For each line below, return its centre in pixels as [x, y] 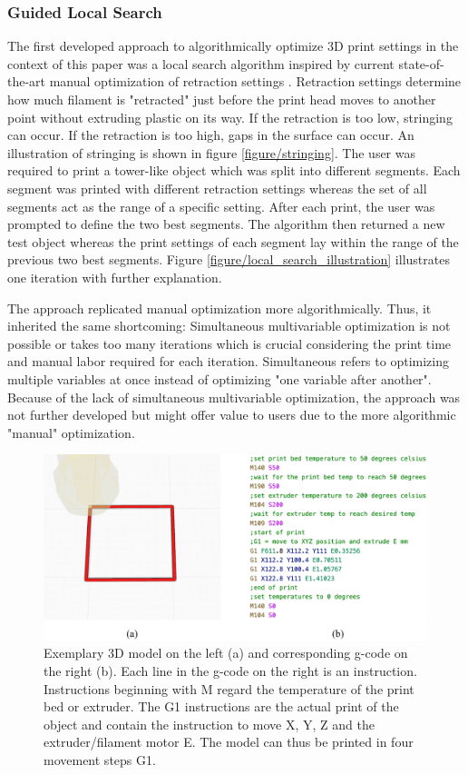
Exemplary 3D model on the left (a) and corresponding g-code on [226, 653]
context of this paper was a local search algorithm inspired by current [201, 63]
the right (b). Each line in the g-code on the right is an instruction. [230, 671]
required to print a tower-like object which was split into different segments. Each [234, 170]
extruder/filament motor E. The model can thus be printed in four [229, 742]
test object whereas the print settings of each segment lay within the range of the [233, 241]
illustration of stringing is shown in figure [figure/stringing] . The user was [212, 152]
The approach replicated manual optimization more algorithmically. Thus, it [219, 308]
